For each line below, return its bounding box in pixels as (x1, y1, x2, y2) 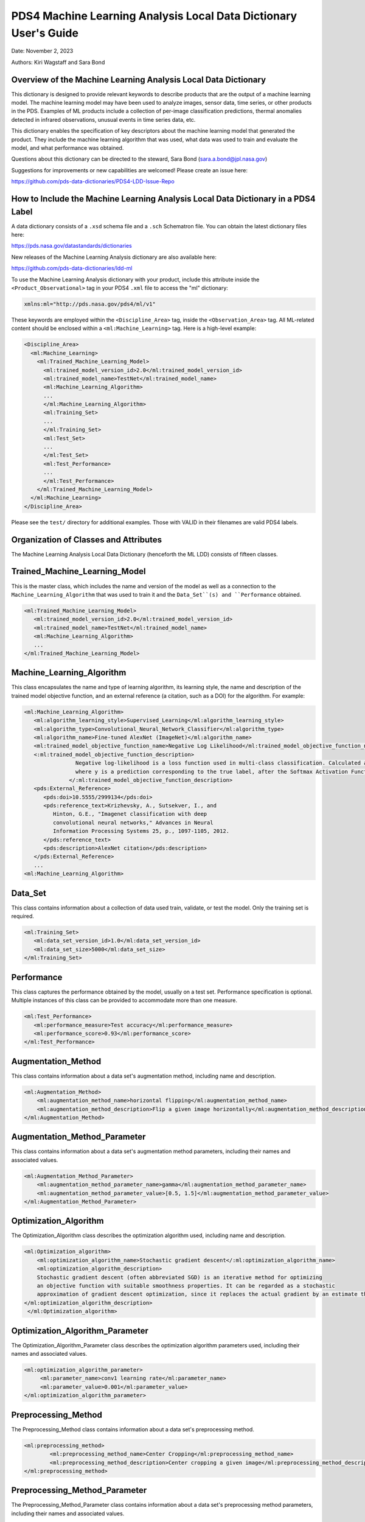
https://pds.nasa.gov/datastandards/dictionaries (11, 242, 132, 250)
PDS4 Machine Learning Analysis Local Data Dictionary (11, 9, 297, 23)
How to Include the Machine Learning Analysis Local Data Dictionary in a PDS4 (11, 194, 316, 204)
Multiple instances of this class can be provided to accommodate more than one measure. (11, 997, 237, 1004)
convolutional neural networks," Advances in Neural (52, 819, 214, 826)
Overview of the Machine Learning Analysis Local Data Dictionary (11, 74, 266, 85)
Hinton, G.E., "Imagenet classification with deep (52, 810, 207, 818)
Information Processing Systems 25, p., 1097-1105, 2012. (52, 828, 230, 835)
